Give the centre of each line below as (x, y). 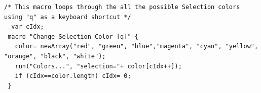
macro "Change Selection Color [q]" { (73, 36)
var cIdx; (28, 27)
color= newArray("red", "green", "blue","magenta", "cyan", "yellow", (137, 46)
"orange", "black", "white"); (55, 56)
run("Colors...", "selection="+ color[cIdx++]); (98, 66)
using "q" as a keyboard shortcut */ (68, 17)
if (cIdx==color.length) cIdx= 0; (73, 76)
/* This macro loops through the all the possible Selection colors (122, 7)
